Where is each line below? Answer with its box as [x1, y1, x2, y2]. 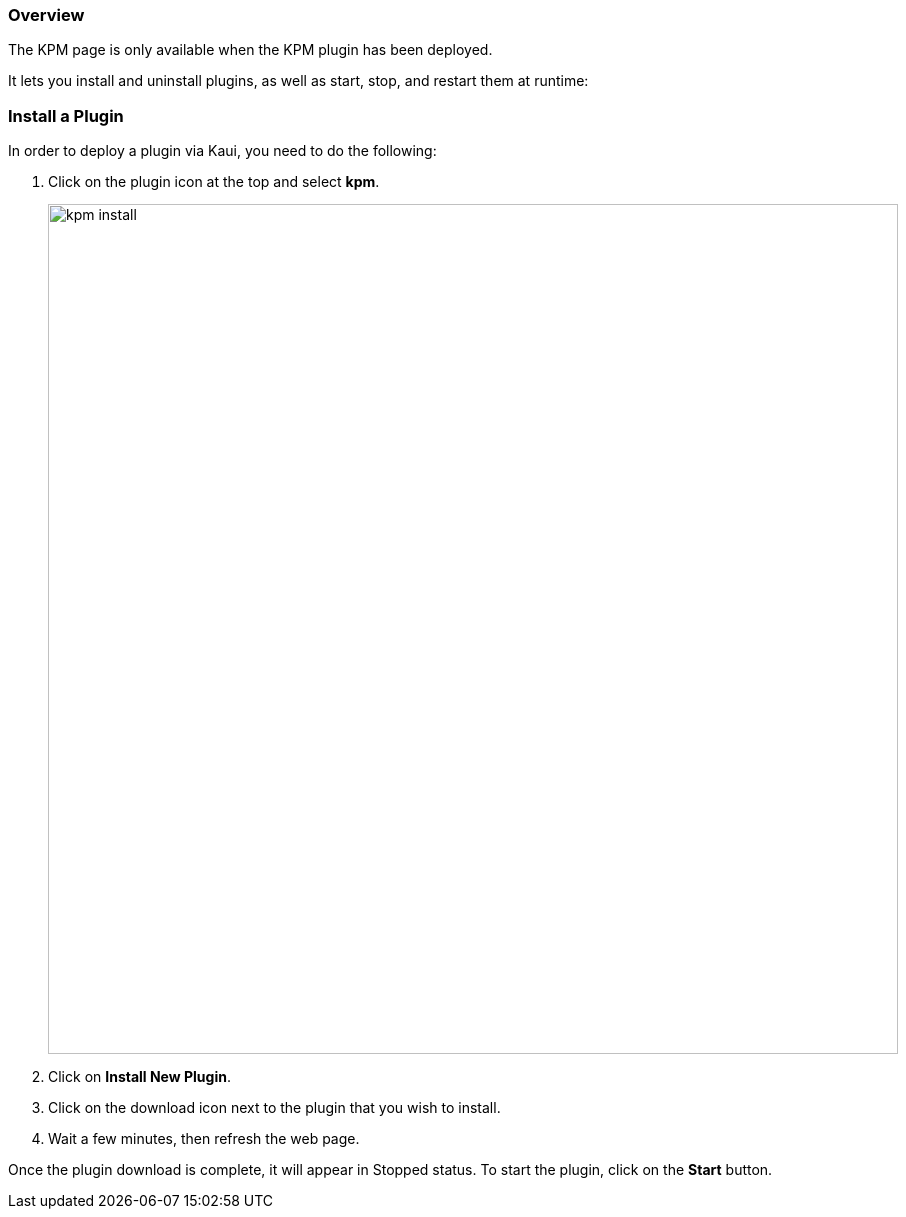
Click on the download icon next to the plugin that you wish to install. [48, 1099, 501, 1117]
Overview [8, 5, 85, 25]
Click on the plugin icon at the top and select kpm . [48, 173, 380, 191]
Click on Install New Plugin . [48, 1068, 231, 1086]
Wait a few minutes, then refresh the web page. [48, 1130, 360, 1148]
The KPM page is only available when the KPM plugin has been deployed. [8, 41, 493, 59]
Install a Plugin [8, 105, 124, 126]
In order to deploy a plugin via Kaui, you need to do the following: [8, 142, 437, 160]
